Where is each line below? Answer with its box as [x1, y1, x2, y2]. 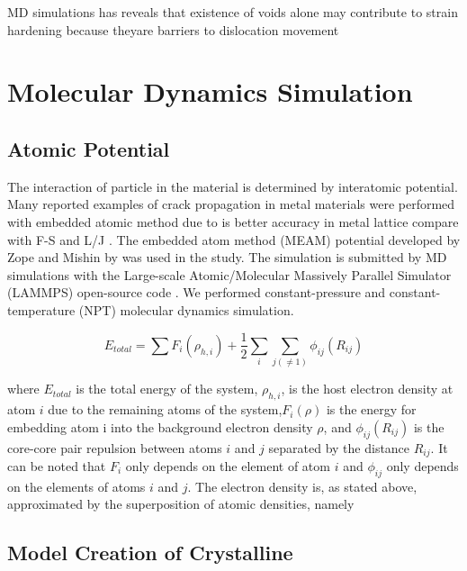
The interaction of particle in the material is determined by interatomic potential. [7, 177, 458, 195]
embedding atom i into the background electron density [7, 417, 313, 436]
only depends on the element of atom [125, 457, 330, 476]
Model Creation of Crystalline [7, 539, 293, 566]
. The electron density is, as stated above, [187, 476, 418, 495]
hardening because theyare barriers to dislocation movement [7, 20, 339, 39]
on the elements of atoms [7, 476, 146, 495]
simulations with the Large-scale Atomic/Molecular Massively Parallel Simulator [7, 265, 452, 284]
